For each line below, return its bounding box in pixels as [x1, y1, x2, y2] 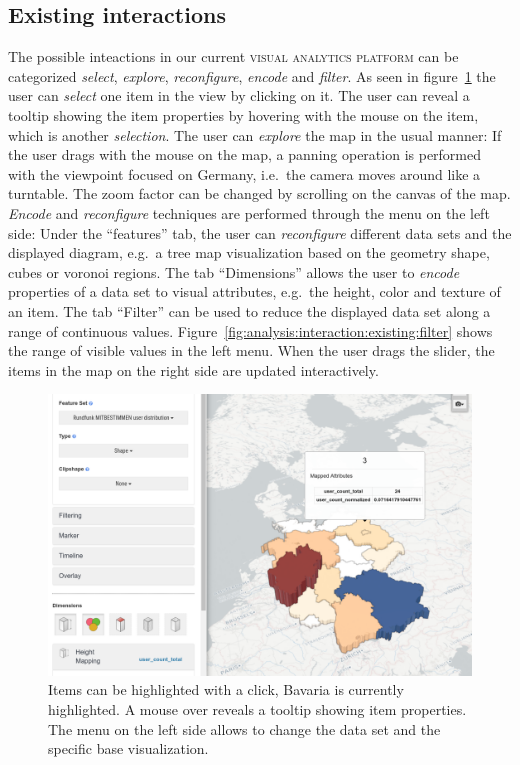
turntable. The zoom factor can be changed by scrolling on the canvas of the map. [8, 183, 511, 204]
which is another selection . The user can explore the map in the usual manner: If [8, 124, 502, 145]
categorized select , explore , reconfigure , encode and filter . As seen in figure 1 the [8, 65, 496, 86]
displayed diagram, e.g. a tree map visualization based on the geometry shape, [8, 242, 490, 263]
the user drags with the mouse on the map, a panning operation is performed [8, 144, 482, 165]
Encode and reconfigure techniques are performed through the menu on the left [8, 202, 490, 223]
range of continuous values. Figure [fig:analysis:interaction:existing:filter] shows [8, 320, 493, 341]
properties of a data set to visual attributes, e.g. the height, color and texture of [8, 281, 501, 302]
